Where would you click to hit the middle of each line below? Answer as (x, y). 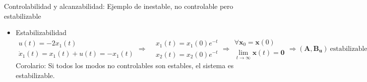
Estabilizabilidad (41, 32)
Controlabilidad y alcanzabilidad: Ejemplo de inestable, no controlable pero (119, 6)
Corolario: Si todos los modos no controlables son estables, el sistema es (124, 65)
